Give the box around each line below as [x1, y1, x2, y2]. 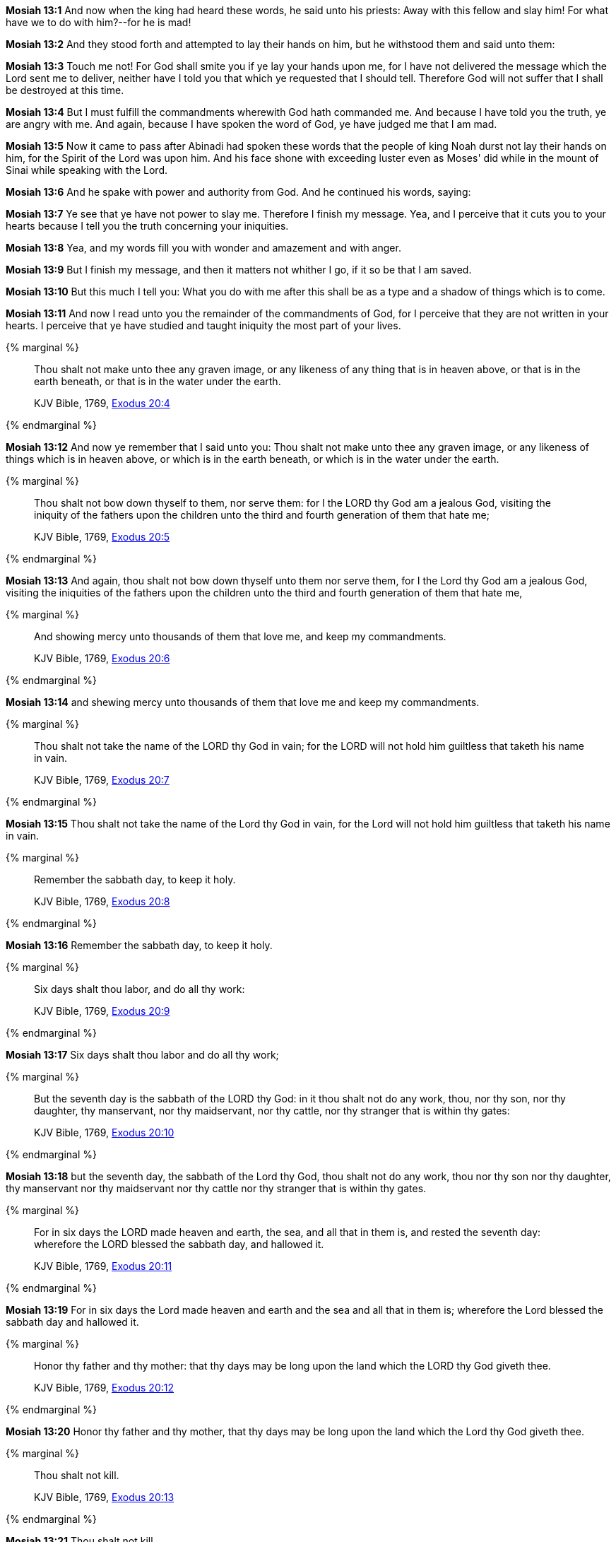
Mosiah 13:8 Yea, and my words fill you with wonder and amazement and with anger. [6, 242, 401, 254]
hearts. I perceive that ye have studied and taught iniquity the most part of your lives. [6, 319, 401, 331]
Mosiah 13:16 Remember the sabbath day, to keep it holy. [6, 939, 273, 951]
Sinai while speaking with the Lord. [6, 164, 167, 176]
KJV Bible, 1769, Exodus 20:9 [34, 1005, 170, 1017]
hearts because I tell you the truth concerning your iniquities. [6, 220, 289, 232]
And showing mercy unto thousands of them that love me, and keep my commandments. [34, 630, 446, 642]
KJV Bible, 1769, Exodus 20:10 [34, 1126, 174, 1138]
